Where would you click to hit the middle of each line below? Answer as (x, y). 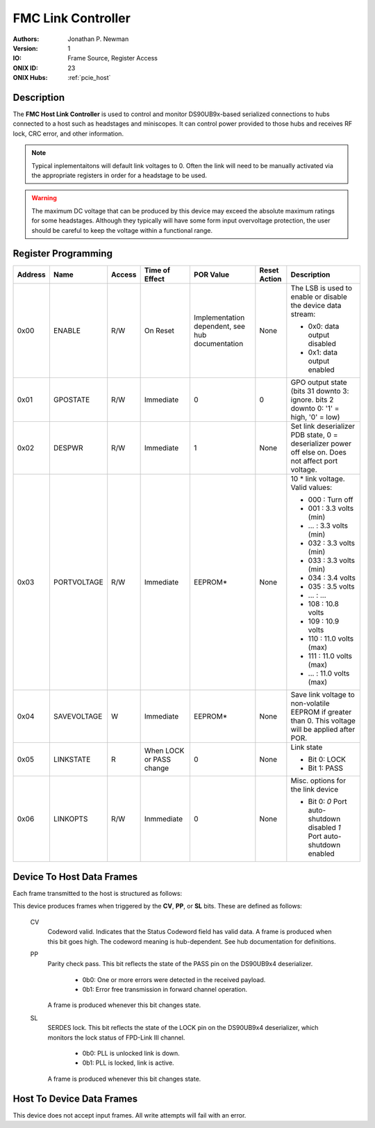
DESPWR (68, 448)
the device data (316, 306)
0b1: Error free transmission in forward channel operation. (165, 990)
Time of (157, 270)
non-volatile (310, 703)
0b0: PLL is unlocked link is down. (131, 1054)
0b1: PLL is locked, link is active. (128, 1063)
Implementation (219, 318)
